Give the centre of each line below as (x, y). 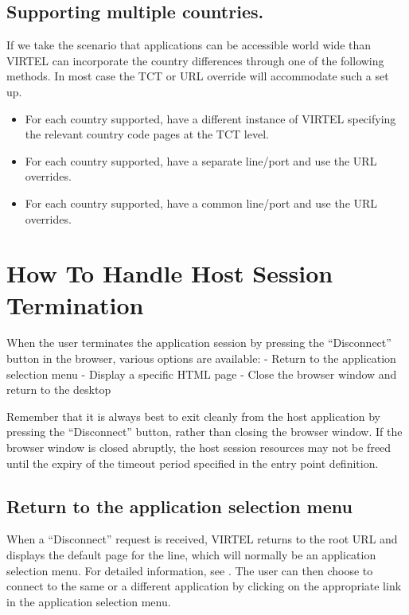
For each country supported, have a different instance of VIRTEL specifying (210, 118)
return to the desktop (59, 389)
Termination (75, 304)
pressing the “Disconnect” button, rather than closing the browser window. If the (204, 432)
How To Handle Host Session (170, 273)
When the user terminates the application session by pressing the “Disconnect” (199, 343)
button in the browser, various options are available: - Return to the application (201, 358)
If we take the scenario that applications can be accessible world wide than (189, 45)
